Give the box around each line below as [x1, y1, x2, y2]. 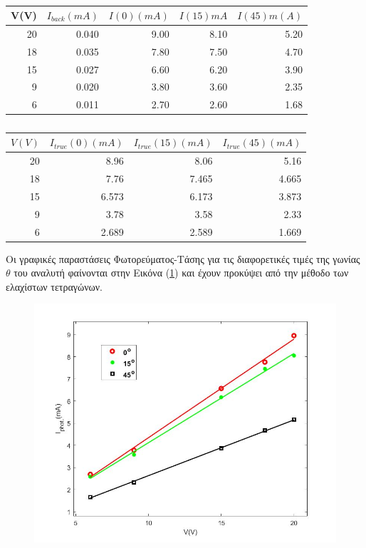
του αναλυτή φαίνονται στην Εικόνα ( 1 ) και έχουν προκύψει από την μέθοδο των [14, 265, 349, 280]
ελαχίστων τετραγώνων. [6, 279, 103, 294]
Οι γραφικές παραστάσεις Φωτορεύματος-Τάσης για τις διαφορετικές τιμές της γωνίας [6, 251, 360, 266]
